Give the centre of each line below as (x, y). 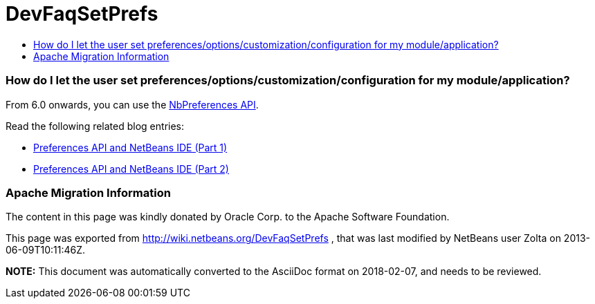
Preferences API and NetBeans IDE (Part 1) (130, 147)
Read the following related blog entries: (95, 126)
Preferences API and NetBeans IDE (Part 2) (131, 169)
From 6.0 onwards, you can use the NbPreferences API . (132, 104)
